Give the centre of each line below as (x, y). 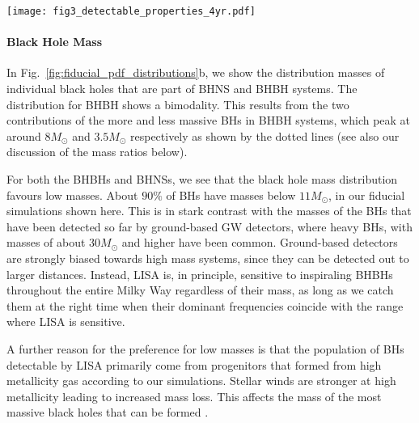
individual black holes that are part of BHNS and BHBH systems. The (182, 89)
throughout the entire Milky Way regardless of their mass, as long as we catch (200, 290)
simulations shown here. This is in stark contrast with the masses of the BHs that (209, 211)
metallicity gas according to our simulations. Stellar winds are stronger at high (201, 381)
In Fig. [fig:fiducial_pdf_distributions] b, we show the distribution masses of (196, 72)
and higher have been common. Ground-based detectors (260, 242)
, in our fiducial (367, 195)
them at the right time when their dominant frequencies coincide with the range (205, 305)
